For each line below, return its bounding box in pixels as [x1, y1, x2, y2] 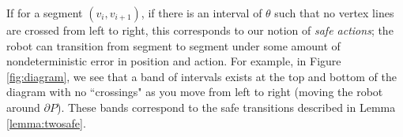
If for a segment [6, 5, 83, 20]
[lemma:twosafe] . [6, 114, 86, 131]
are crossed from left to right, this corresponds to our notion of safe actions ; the [6, 22, 394, 38]
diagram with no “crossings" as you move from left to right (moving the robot [6, 83, 383, 100]
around [6, 98, 40, 115]
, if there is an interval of [141, 5, 262, 20]
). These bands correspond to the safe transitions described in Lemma [56, 98, 396, 115]
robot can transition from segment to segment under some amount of [6, 37, 341, 54]
